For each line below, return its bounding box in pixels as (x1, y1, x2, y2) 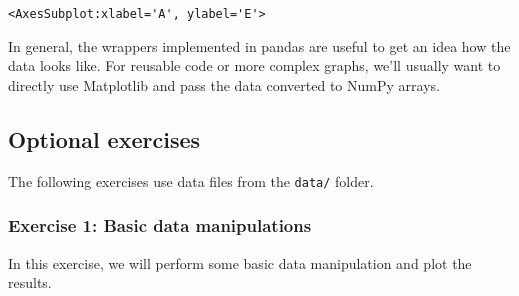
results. (8, 272, 52, 293)
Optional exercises (8, 123, 201, 154)
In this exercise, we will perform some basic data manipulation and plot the (8, 252, 472, 273)
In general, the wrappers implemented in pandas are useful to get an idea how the (8, 35, 511, 56)
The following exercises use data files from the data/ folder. (8, 170, 374, 191)
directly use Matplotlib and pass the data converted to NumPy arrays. (8, 74, 440, 95)
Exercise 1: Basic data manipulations (8, 213, 312, 238)
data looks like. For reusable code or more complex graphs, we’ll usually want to (8, 55, 501, 76)
